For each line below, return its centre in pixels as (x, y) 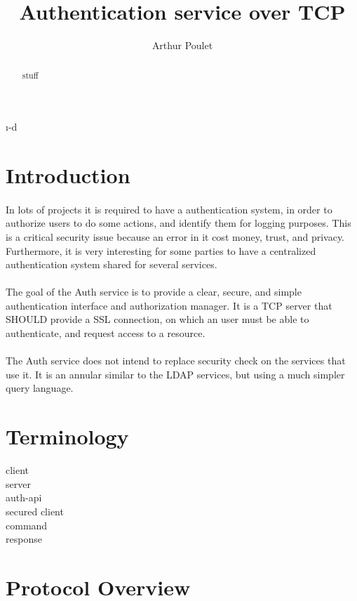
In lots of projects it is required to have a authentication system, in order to (169, 209)
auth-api (24, 497)
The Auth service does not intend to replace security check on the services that (176, 361)
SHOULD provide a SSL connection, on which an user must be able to (157, 319)
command (27, 525)
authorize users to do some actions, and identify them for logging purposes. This (178, 223)
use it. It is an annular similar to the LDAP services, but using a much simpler (175, 374)
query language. (40, 388)
